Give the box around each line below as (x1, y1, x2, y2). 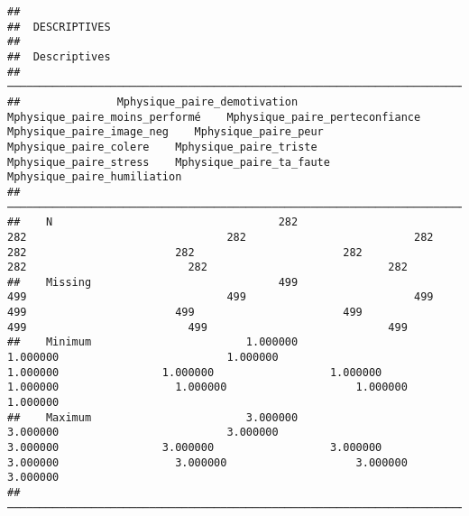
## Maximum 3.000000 (7, 410, 299, 424)
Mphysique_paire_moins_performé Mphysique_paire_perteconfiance (7, 110, 421, 124)
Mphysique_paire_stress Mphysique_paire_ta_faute (7, 155, 330, 169)
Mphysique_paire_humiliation (7, 170, 182, 184)
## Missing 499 (7, 275, 299, 289)
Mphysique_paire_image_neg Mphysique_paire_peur (7, 125, 324, 139)
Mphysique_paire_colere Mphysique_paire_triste (7, 140, 317, 153)
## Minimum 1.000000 (7, 336, 299, 349)
